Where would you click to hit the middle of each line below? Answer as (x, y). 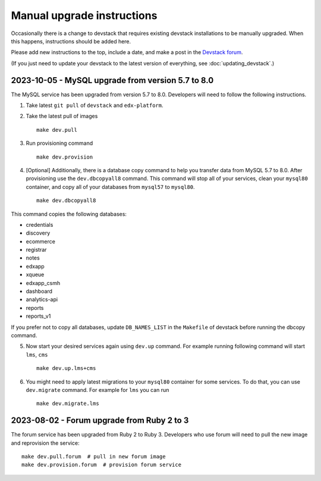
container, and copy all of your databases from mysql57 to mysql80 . (111, 186)
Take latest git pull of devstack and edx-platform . (95, 105)
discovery (38, 233)
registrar (36, 250)
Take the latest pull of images (62, 116)
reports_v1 (38, 316)
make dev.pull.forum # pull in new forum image (94, 457)
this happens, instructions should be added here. (71, 41)
